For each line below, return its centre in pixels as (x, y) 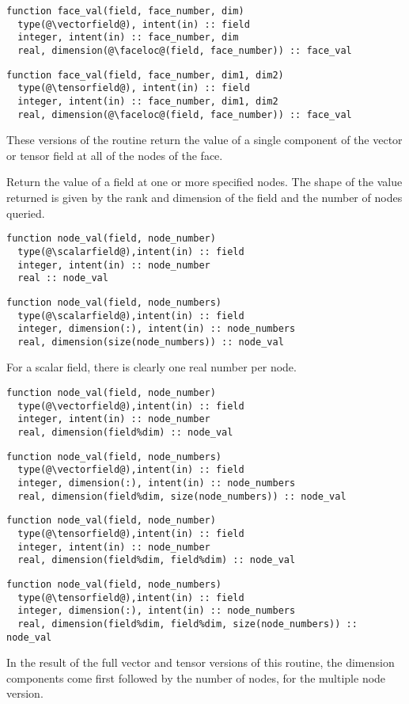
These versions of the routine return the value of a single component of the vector (204, 140)
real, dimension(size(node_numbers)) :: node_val (151, 342)
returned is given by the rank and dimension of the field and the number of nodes (204, 198)
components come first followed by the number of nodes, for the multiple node (196, 677)
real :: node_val (63, 278)
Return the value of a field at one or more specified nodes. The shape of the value (204, 182)
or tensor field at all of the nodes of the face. (115, 155)
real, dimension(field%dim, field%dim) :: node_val (157, 560)
